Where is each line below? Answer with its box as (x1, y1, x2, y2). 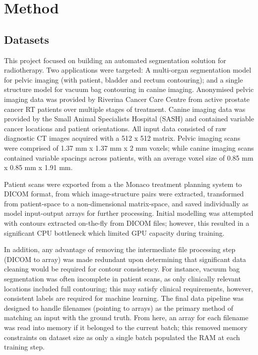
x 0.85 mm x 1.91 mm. (4, 162, 73, 173)
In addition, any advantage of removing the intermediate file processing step (4, 244, 236, 255)
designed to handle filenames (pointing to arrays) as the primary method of (4, 302, 234, 313)
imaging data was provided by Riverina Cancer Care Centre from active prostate (4, 93, 250, 104)
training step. (4, 342, 45, 352)
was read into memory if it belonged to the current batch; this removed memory (4, 322, 248, 333)
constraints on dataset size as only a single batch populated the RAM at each (4, 332, 240, 342)
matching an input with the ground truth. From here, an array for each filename (4, 312, 249, 323)
